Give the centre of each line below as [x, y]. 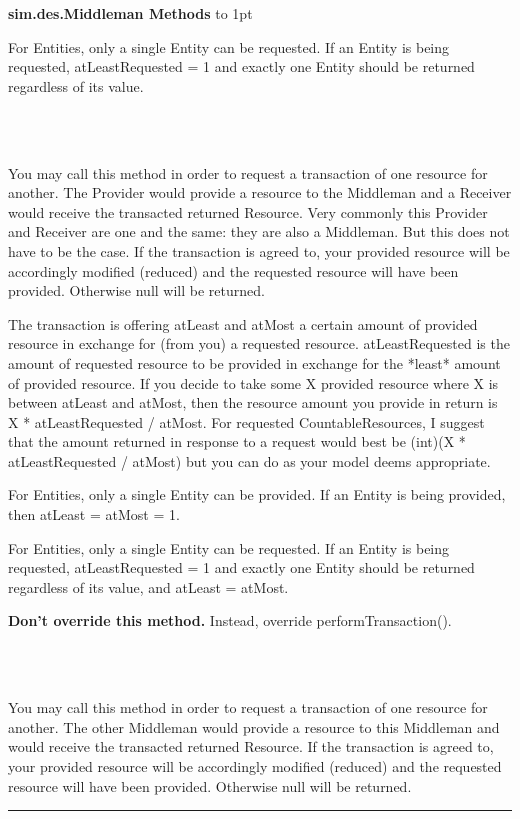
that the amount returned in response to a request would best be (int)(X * [237, 441]
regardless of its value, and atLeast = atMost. [148, 586]
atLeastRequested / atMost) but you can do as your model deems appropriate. [249, 460]
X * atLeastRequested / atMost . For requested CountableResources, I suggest [246, 421]
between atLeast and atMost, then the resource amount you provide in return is [253, 402]
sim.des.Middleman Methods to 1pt [130, 13]
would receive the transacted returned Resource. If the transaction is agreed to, [251, 746]
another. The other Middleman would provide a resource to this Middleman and [254, 726]
